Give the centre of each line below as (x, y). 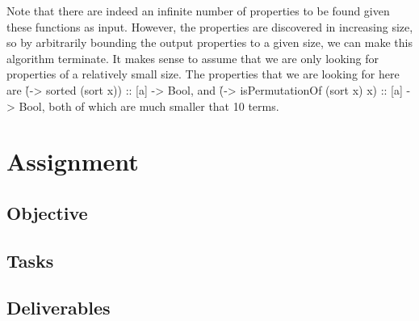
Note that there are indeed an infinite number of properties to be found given (198, 11)
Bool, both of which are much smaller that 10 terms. (149, 106)
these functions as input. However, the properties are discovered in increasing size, (210, 26)
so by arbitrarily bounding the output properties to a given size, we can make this (209, 42)
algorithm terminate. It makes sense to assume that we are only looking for (193, 58)
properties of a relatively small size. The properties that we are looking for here (203, 74)
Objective (47, 212)
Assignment (73, 161)
